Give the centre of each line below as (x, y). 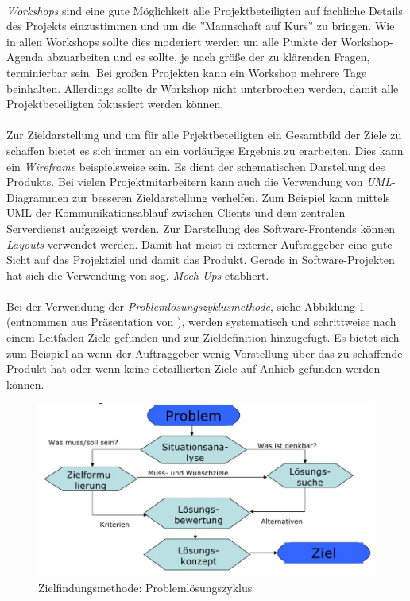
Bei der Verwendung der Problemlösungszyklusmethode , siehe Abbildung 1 (186, 306)
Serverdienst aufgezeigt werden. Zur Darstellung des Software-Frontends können (201, 228)
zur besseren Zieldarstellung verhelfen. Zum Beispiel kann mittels (231, 197)
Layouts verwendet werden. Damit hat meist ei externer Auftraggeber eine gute (199, 244)
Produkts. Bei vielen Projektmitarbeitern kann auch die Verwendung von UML (199, 182)
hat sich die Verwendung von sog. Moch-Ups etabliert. (138, 275)
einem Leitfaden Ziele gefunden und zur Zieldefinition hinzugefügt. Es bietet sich (203, 337)
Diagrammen (38, 197)
